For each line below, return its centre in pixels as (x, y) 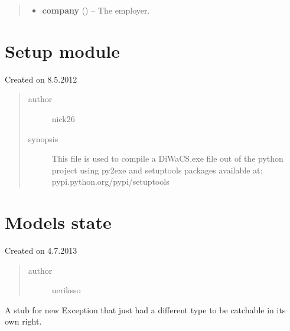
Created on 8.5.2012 (41, 79)
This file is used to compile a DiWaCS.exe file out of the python (167, 158)
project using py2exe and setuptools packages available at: (157, 170)
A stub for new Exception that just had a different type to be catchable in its (145, 309)
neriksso (66, 290)
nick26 (63, 118)
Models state (58, 222)
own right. (23, 321)
